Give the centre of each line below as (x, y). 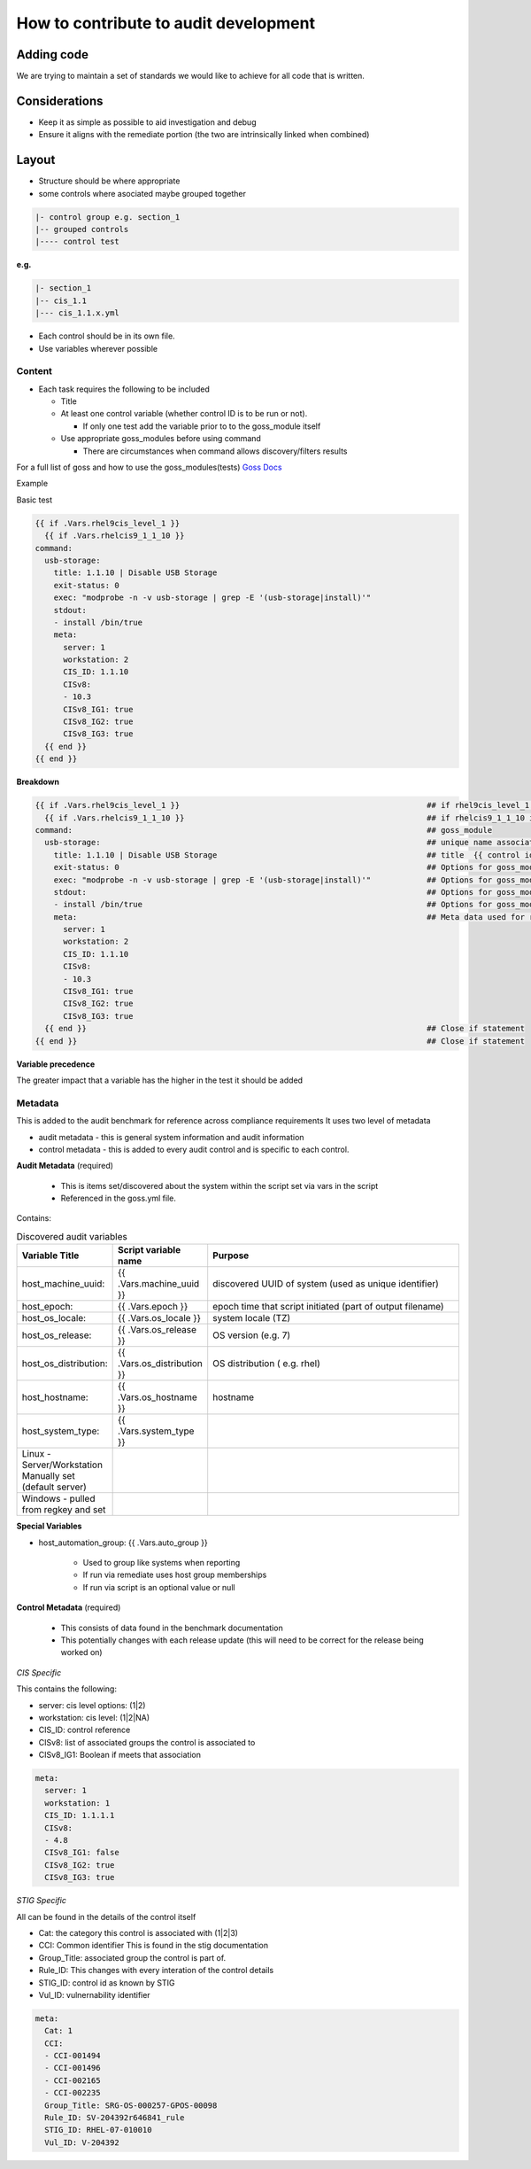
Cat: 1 (59, 2031)
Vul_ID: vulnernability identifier (94, 1994)
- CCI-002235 (73, 2093)
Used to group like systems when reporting (162, 1563)
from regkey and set (64, 1510)
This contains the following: (66, 1689)
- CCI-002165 (73, 2080)
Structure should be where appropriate (109, 181)
